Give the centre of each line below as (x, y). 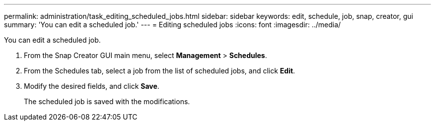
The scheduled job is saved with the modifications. (107, 101)
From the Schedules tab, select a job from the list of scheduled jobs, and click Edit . (160, 71)
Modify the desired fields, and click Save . (92, 86)
